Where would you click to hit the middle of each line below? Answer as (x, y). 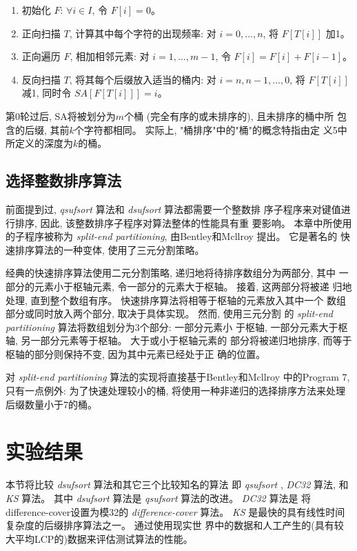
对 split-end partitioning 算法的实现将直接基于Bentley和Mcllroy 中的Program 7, (178, 377)
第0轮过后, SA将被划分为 (61, 116)
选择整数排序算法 (63, 180)
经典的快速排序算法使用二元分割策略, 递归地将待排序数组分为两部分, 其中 (171, 273)
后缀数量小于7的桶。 (51, 404)
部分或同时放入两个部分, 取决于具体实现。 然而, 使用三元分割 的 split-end (169, 313)
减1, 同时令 (47, 93)
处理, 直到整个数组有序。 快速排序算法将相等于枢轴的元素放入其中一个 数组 (176, 300)
